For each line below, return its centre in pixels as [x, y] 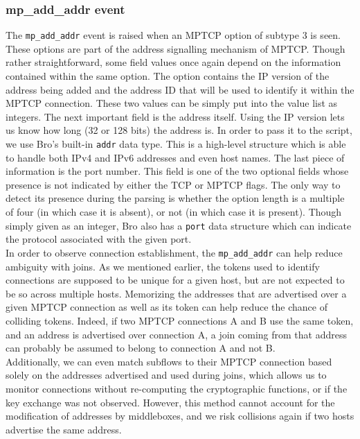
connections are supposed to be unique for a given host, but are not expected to [175, 280]
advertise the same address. [64, 429]
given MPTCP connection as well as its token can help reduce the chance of [166, 307]
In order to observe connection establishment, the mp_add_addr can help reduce [174, 252]
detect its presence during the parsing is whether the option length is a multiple [175, 198]
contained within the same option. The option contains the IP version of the [168, 76]
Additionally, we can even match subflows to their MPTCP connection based [169, 361]
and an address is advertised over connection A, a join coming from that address [176, 334]
